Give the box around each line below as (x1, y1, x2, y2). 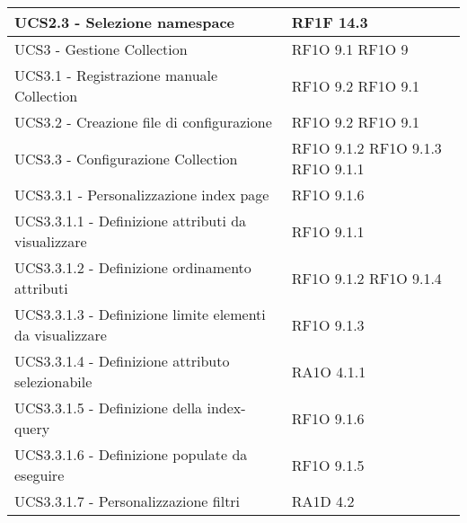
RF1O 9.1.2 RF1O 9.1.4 (291, 267, 442, 288)
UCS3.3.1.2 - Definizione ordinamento (14, 257, 251, 278)
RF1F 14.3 (291, 12, 368, 32)
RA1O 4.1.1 (291, 360, 366, 382)
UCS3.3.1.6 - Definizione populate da (14, 444, 248, 465)
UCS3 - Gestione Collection (14, 39, 188, 59)
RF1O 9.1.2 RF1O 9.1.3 (291, 137, 442, 158)
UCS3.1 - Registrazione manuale (14, 65, 218, 85)
